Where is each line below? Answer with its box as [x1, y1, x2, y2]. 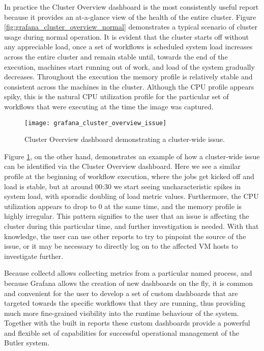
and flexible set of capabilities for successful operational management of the [4, 327, 240, 338]
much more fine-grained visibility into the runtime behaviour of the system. [4, 307, 239, 318]
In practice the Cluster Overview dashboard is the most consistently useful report [4, 2, 259, 12]
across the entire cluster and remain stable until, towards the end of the [4, 51, 228, 62]
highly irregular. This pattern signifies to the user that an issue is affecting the [4, 211, 249, 221]
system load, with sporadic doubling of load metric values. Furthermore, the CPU [4, 191, 259, 201]
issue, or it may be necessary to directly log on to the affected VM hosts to [4, 241, 238, 251]
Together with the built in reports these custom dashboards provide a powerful [4, 317, 250, 328]
